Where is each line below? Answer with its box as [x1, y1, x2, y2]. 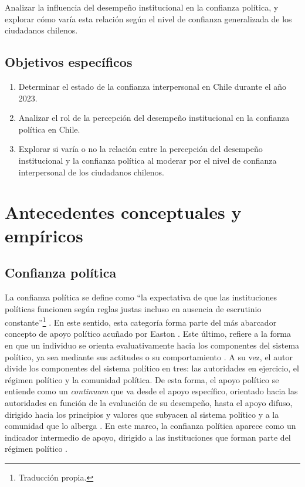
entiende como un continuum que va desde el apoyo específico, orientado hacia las [5, 385, 298, 397]
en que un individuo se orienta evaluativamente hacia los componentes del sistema [5, 339, 300, 351]
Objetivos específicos [5, 53, 133, 71]
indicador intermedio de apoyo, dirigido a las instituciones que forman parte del [5, 431, 291, 443]
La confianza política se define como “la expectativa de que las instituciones [5, 290, 277, 303]
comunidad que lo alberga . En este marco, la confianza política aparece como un [5, 420, 296, 432]
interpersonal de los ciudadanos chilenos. [18, 165, 164, 178]
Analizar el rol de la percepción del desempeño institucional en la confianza [18, 111, 290, 124]
